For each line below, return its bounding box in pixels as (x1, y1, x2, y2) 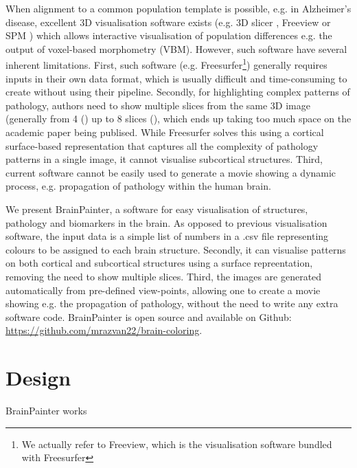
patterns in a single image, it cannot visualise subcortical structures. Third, (5, 152, 323, 166)
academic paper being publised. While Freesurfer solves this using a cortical (5, 125, 324, 139)
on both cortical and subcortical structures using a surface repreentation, (5, 256, 313, 270)
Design (5, 364, 71, 392)
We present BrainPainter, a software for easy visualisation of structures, (5, 201, 308, 216)
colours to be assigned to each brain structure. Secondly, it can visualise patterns (5, 242, 346, 256)
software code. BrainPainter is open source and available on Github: (5, 309, 292, 324)
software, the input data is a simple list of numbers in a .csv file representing (5, 229, 329, 243)
